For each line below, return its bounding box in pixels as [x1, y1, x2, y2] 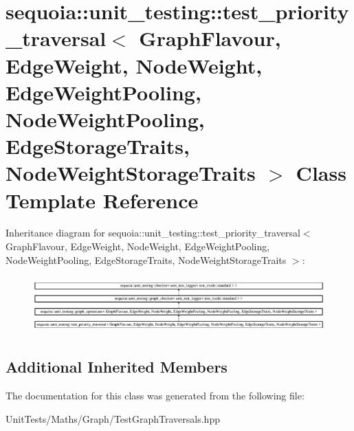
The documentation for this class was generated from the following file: [5, 388, 305, 403]
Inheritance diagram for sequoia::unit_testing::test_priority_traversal [5, 225, 300, 240]
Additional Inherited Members [5, 356, 228, 377]
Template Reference [5, 186, 199, 214]
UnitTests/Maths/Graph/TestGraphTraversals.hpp [5, 411, 220, 426]
